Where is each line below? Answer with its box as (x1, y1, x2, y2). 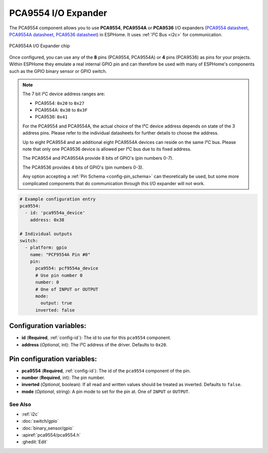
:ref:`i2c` (21, 411, 39, 417)
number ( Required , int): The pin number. (21, 375, 105, 381)
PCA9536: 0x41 (35, 114, 68, 120)
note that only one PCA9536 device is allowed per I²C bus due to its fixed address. (22, 146, 192, 152)
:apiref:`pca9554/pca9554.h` (21, 432, 81, 438)
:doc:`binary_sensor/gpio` (21, 425, 74, 431)
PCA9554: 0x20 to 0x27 (35, 100, 85, 106)
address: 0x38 (30, 217, 65, 223)
